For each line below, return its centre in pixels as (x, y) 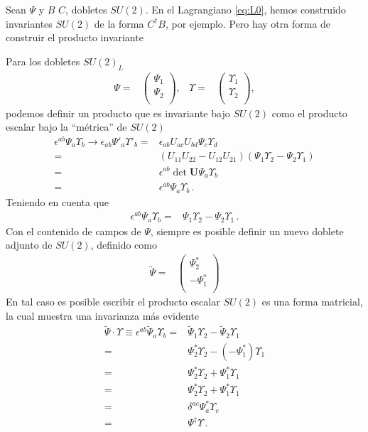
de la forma (119, 23)
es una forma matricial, (312, 302)
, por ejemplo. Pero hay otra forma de (248, 23)
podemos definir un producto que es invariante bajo (118, 113)
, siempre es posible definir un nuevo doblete (247, 231)
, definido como (124, 245)
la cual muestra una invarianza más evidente (103, 315)
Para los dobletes (43, 61)
